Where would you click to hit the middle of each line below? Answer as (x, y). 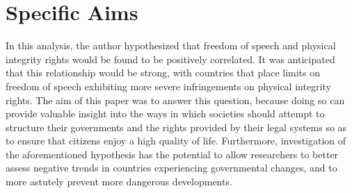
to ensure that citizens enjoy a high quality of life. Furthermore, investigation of (176, 141)
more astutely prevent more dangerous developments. (119, 182)
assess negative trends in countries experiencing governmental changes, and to (171, 168)
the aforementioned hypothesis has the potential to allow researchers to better (172, 154)
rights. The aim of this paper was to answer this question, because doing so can (175, 100)
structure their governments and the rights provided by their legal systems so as (176, 127)
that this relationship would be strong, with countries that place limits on (163, 73)
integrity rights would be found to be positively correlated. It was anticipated (170, 59)
